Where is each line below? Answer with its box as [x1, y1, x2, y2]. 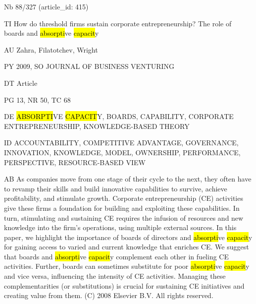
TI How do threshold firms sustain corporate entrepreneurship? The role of [4, 18, 232, 28]
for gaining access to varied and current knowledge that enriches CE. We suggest [4, 242, 249, 252]
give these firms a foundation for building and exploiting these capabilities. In [4, 202, 240, 213]
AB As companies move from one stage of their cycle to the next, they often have [4, 174, 252, 184]
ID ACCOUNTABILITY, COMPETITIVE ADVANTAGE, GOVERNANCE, [4, 137, 239, 148]
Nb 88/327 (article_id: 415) [4, 1, 89, 11]
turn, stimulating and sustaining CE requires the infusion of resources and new [4, 212, 244, 223]
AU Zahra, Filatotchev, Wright [4, 44, 98, 55]
